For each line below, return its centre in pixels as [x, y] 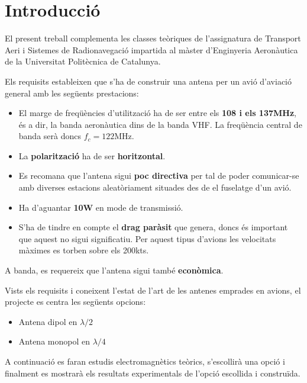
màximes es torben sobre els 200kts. [84, 250]
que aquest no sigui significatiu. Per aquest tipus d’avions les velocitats [147, 238]
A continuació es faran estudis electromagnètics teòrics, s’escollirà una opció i [145, 361]
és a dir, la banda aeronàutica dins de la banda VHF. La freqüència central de [160, 124]
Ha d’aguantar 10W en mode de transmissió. [101, 207]
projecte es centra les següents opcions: [75, 302]
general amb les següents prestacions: [72, 93]
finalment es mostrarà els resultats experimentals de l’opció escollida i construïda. [153, 373]
